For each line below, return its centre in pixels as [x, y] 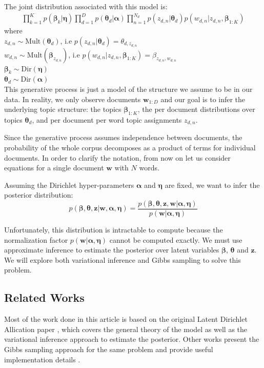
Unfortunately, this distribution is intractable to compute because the [114, 230]
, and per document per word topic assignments [107, 119]
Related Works [44, 297]
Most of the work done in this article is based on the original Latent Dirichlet [126, 319]
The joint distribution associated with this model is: [86, 6]
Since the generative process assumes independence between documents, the [123, 137]
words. [149, 168]
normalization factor [36, 239]
